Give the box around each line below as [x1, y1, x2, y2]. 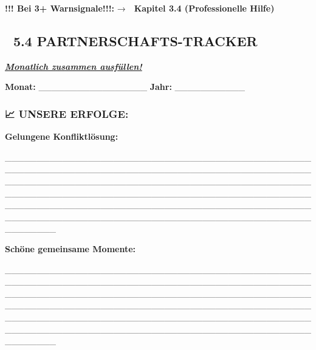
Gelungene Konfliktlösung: [5, 130, 118, 143]
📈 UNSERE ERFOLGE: [5, 106, 129, 121]
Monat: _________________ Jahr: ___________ [5, 80, 246, 93]
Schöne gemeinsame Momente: [5, 242, 136, 255]
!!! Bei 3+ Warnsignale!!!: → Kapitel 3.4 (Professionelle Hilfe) [5, 2, 275, 14]
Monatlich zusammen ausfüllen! [5, 60, 142, 72]
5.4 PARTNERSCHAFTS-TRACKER [13, 31, 258, 50]
